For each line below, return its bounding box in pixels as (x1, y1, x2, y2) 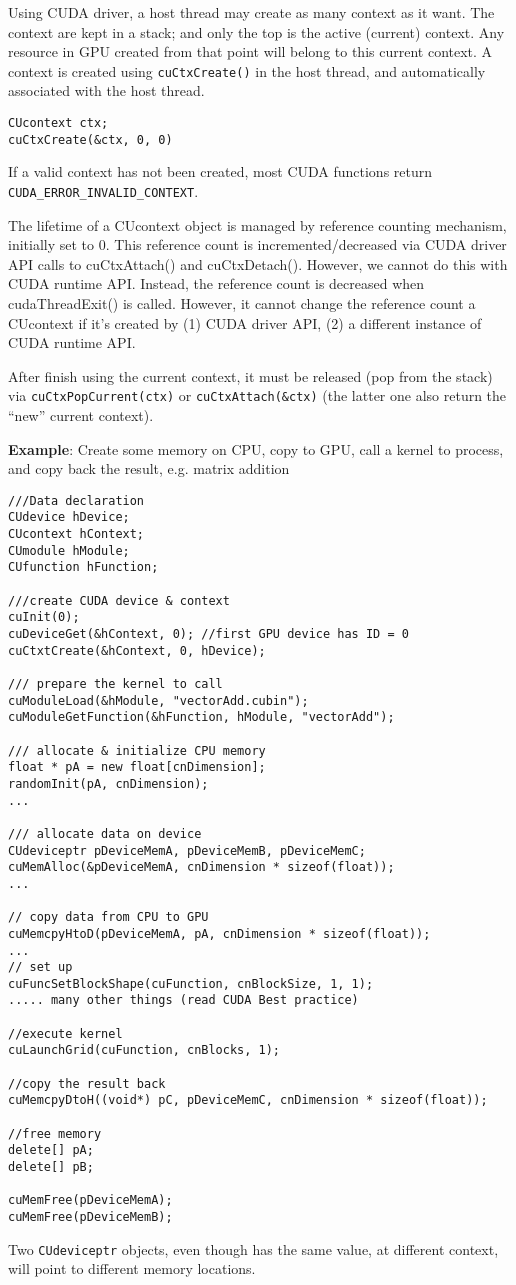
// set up (8, 960, 73, 975)
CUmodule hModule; (8, 543, 130, 558)
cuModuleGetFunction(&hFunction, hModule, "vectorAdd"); (8, 710, 395, 725)
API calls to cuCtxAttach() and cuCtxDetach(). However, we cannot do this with (8, 253, 508, 274)
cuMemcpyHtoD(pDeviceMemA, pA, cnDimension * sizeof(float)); (8, 926, 431, 941)
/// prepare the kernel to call (8, 677, 223, 691)
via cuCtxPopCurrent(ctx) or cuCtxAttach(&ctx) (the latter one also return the (8, 385, 507, 406)
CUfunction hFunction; (8, 560, 159, 575)
